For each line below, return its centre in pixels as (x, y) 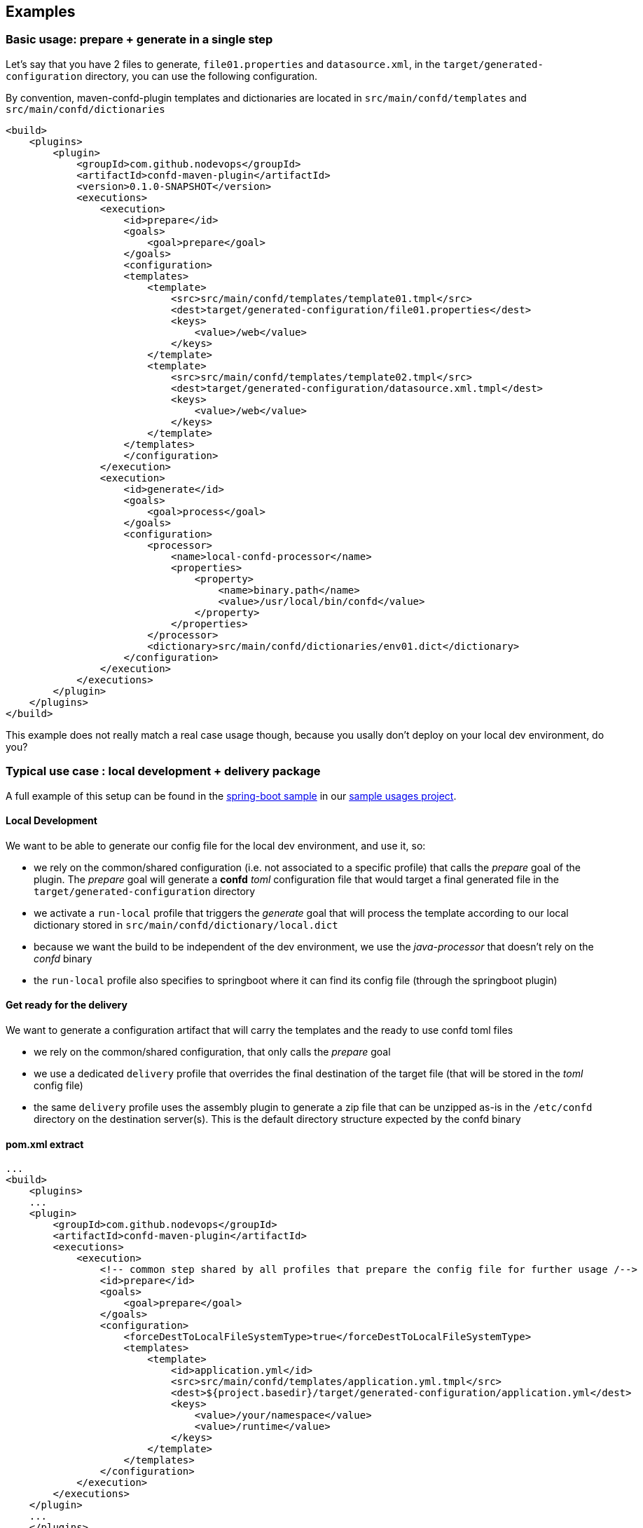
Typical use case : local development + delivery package (163, 771)
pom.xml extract (45, 1144)
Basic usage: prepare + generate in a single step (139, 40)
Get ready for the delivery (67, 1005)
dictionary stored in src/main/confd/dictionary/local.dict (186, 925)
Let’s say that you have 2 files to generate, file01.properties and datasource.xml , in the (223, 64)
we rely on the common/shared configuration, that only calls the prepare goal (212, 1051)
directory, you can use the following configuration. (201, 76)
